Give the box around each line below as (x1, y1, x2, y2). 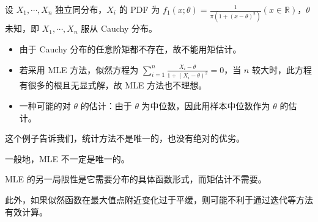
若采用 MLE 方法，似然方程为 (19, 63, 139, 76)
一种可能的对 (19, 99, 71, 112)
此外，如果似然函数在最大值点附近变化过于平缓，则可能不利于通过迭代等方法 (5, 193, 313, 206)
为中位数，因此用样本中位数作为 (141, 99, 270, 112)
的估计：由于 (80, 99, 132, 112)
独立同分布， (55, 3, 107, 15)
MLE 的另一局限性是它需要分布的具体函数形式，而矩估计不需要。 (5, 173, 267, 185)
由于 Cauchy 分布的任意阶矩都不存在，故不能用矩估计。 (19, 42, 242, 55)
